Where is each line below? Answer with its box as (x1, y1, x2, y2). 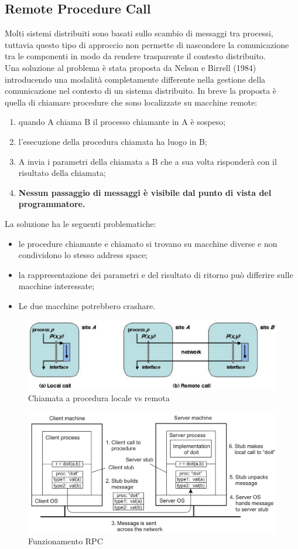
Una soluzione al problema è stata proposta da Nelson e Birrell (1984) (5, 61, 256, 73)
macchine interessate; (18, 280, 95, 292)
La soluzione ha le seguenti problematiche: (5, 217, 156, 229)
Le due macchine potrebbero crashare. (18, 299, 156, 311)
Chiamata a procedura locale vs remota (28, 391, 170, 404)
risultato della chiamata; (18, 167, 106, 179)
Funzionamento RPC (28, 535, 103, 547)
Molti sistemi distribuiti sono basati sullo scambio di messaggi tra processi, (5, 27, 273, 39)
